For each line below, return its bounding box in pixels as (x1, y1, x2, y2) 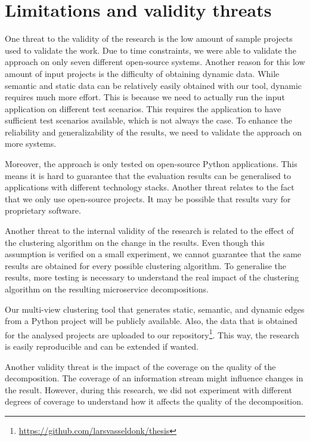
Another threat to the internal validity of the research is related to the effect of (5, 224, 294, 237)
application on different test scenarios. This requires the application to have (5, 102, 281, 115)
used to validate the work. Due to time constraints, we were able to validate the (5, 44, 296, 56)
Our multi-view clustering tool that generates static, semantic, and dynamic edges (5, 303, 305, 315)
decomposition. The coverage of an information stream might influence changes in (5, 372, 303, 384)
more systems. (5, 137, 57, 150)
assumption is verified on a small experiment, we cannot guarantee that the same (5, 248, 302, 260)
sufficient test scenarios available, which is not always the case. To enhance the (5, 114, 292, 127)
